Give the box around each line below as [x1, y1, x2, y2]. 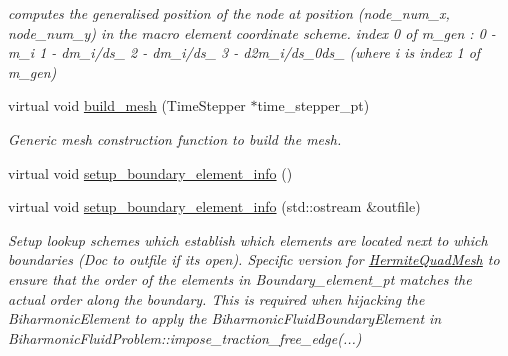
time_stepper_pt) [257, 95, 370, 116]
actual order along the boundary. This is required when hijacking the [8, 288, 425, 309]
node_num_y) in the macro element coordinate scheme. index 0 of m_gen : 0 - [8, 22, 496, 43]
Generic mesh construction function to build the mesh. [8, 128, 342, 149]
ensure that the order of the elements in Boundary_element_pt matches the [8, 268, 472, 289]
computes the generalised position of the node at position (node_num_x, [8, 3, 450, 23]
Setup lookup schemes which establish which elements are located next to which [8, 229, 488, 250]
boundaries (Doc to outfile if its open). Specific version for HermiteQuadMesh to [8, 249, 500, 270]
